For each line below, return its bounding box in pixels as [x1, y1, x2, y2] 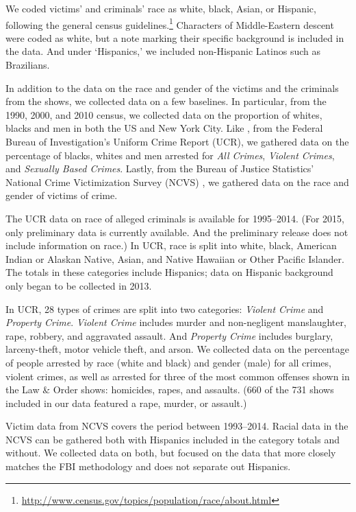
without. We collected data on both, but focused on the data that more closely [5, 445, 336, 460]
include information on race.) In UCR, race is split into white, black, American [5, 238, 337, 253]
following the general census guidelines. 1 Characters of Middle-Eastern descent [5, 15, 334, 32]
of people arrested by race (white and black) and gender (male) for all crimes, [5, 355, 331, 369]
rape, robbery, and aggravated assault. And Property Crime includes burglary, [5, 328, 333, 342]
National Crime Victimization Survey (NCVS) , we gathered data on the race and [5, 174, 349, 189]
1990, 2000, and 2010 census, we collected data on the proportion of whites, [5, 107, 322, 121]
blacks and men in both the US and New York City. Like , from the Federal [5, 121, 323, 135]
